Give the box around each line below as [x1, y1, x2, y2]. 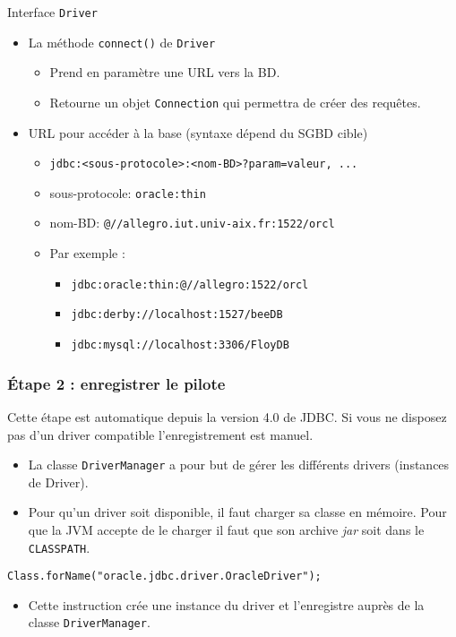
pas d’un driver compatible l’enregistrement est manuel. [7, 425, 314, 443]
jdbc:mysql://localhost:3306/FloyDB [71, 339, 289, 352]
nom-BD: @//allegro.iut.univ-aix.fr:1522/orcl [49, 213, 335, 232]
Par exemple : [49, 244, 125, 263]
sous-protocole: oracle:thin [49, 183, 206, 202]
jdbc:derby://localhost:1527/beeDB [71, 308, 283, 322]
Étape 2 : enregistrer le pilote [7, 372, 226, 394]
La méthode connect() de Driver [28, 32, 216, 51]
